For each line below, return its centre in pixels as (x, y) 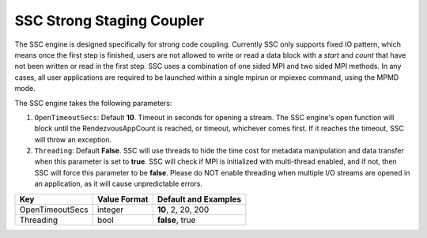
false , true (176, 220)
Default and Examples (199, 199)
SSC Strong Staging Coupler (110, 21)
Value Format (123, 199)
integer (110, 210)
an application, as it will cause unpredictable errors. (119, 184)
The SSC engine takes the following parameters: (93, 103)
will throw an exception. (73, 139)
